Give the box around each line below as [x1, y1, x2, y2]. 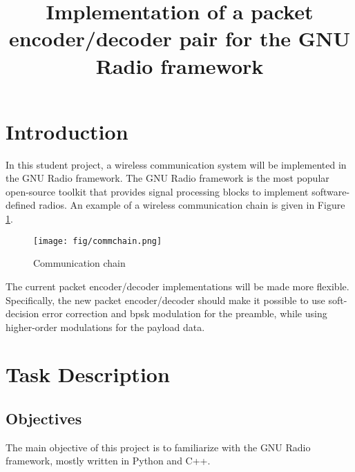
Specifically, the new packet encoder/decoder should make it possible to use [6, 292, 325, 307]
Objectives [6, 408, 82, 429]
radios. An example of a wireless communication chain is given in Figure [39, 198, 345, 212]
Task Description [6, 360, 170, 388]
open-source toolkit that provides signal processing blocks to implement [6, 184, 309, 198]
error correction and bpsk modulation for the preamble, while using [41, 306, 327, 321]
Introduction [6, 117, 128, 145]
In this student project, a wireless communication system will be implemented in [6, 157, 347, 171]
